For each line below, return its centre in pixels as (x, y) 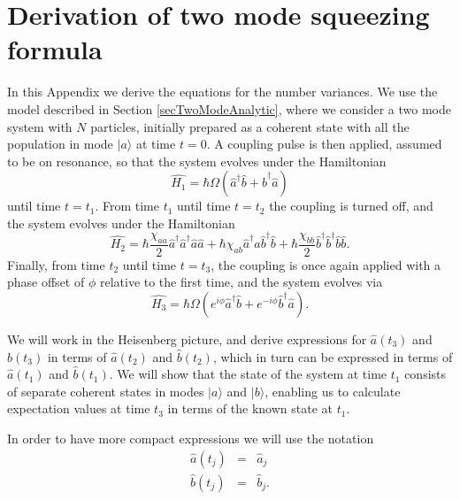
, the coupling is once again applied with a (326, 264)
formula (55, 49)
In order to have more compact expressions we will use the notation (191, 438)
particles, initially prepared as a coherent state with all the (250, 126)
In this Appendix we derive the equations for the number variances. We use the (222, 92)
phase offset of (46, 282)
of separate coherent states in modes (106, 391)
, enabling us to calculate (333, 391)
